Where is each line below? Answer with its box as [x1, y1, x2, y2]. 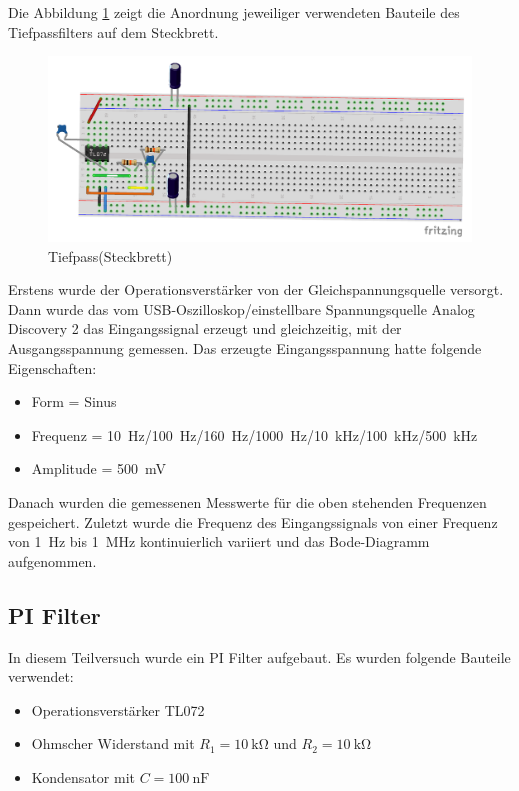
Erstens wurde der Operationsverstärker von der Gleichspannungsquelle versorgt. [8, 279, 504, 300]
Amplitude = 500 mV [31, 458, 166, 479]
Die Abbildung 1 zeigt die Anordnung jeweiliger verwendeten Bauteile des [8, 2, 460, 22]
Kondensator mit [31, 766, 135, 787]
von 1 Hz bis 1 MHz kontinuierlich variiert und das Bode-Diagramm [8, 531, 430, 552]
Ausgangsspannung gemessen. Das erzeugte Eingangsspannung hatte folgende [8, 338, 482, 359]
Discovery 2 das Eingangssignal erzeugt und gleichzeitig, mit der [8, 318, 402, 339]
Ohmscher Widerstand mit [31, 733, 195, 754]
